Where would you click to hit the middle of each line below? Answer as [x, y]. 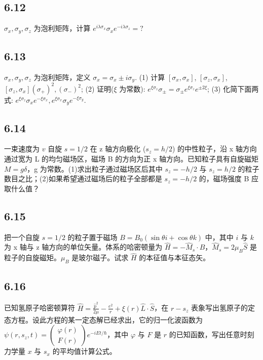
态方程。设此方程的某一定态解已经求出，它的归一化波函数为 [103, 319]
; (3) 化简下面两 [233, 88]
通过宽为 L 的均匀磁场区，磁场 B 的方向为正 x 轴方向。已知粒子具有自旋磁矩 [131, 159]
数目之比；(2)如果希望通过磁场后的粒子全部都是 [83, 178]
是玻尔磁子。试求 [100, 257]
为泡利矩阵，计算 [62, 28]
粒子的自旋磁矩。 [32, 257]
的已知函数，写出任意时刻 [212, 334]
